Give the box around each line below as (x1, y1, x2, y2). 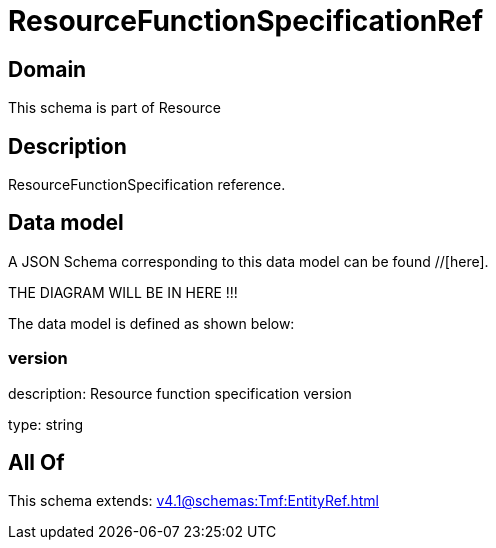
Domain (8, 56, 87, 82)
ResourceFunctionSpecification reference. (8, 176, 286, 194)
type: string (8, 415, 84, 433)
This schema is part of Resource (8, 99, 221, 117)
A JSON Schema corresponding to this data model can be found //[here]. (8, 252, 489, 270)
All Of (8, 450, 65, 476)
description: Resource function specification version (8, 384, 352, 402)
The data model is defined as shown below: (8, 314, 295, 332)
